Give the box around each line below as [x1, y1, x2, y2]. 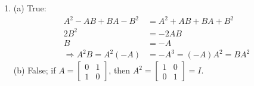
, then [109, 64, 131, 76]
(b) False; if [13, 64, 56, 76]
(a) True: [13, 2, 47, 14]
